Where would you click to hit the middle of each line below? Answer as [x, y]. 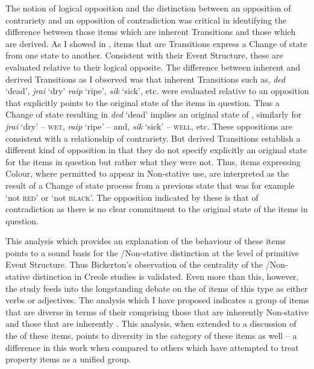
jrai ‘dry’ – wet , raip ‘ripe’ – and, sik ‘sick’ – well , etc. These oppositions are [149, 126]
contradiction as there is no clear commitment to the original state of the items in [157, 209]
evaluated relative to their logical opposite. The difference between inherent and [153, 67]
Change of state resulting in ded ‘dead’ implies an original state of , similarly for [154, 114]
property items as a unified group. [68, 359]
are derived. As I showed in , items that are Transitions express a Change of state [156, 43]
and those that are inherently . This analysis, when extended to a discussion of [151, 323]
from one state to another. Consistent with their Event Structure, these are [144, 55]
